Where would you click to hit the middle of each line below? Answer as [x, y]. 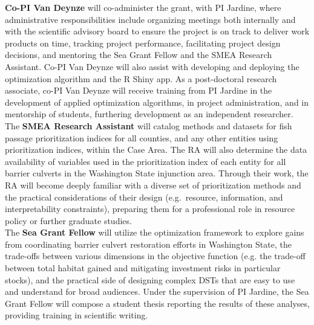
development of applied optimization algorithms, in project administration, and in [157, 102]
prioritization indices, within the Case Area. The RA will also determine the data [156, 150]
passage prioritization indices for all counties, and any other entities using [142, 137]
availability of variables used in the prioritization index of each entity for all [146, 161]
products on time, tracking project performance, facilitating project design [143, 43]
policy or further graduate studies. [68, 220]
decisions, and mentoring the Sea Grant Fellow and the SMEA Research [139, 55]
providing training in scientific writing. [77, 315]
